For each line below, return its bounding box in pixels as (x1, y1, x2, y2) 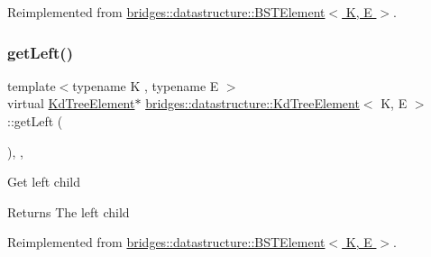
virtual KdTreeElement (7, 94, 135, 113)
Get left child (7, 172, 80, 191)
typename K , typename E (72, 76, 219, 95)
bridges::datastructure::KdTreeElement (145, 94, 360, 113)
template (7, 76, 56, 95)
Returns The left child (7, 202, 130, 221)
